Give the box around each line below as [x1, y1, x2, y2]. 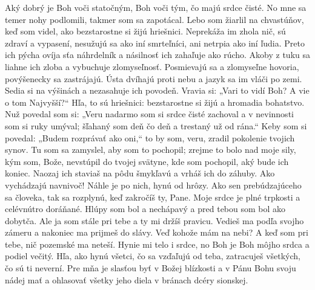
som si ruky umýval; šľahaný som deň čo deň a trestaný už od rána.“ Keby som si [5, 119, 307, 132]
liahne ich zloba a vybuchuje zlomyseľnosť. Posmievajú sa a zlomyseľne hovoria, [5, 60, 299, 72]
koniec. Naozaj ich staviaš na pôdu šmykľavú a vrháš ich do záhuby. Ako [5, 167, 275, 179]
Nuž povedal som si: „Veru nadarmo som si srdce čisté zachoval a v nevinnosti [5, 108, 294, 120]
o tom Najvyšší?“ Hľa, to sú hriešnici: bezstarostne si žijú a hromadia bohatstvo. [5, 95, 305, 108]
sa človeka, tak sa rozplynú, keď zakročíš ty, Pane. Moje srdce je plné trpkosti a [5, 190, 300, 203]
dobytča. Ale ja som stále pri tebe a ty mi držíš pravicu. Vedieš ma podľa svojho [5, 214, 304, 227]
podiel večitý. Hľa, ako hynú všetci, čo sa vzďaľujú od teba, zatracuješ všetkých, [5, 250, 301, 262]
